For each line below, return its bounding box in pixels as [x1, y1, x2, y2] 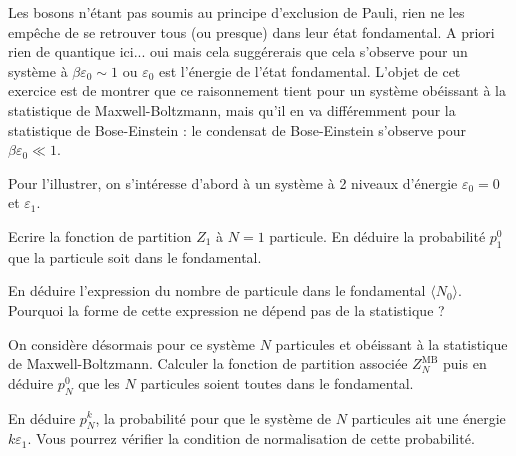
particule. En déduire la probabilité [269, 225, 486, 246]
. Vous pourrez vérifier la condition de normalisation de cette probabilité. [27, 428, 475, 449]
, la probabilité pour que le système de [95, 407, 332, 428]
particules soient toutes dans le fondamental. [140, 372, 414, 393]
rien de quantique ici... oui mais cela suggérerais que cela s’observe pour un [8, 41, 468, 62]
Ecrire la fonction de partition [8, 225, 192, 246]
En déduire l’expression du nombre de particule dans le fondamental [8, 280, 426, 301]
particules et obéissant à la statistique [275, 333, 508, 354]
